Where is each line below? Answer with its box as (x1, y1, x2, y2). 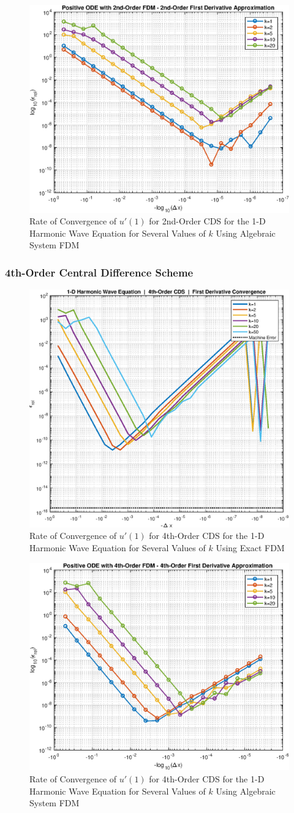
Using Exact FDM (216, 541, 285, 554)
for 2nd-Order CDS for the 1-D (149, 215, 266, 227)
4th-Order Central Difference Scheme (5, 265, 194, 280)
